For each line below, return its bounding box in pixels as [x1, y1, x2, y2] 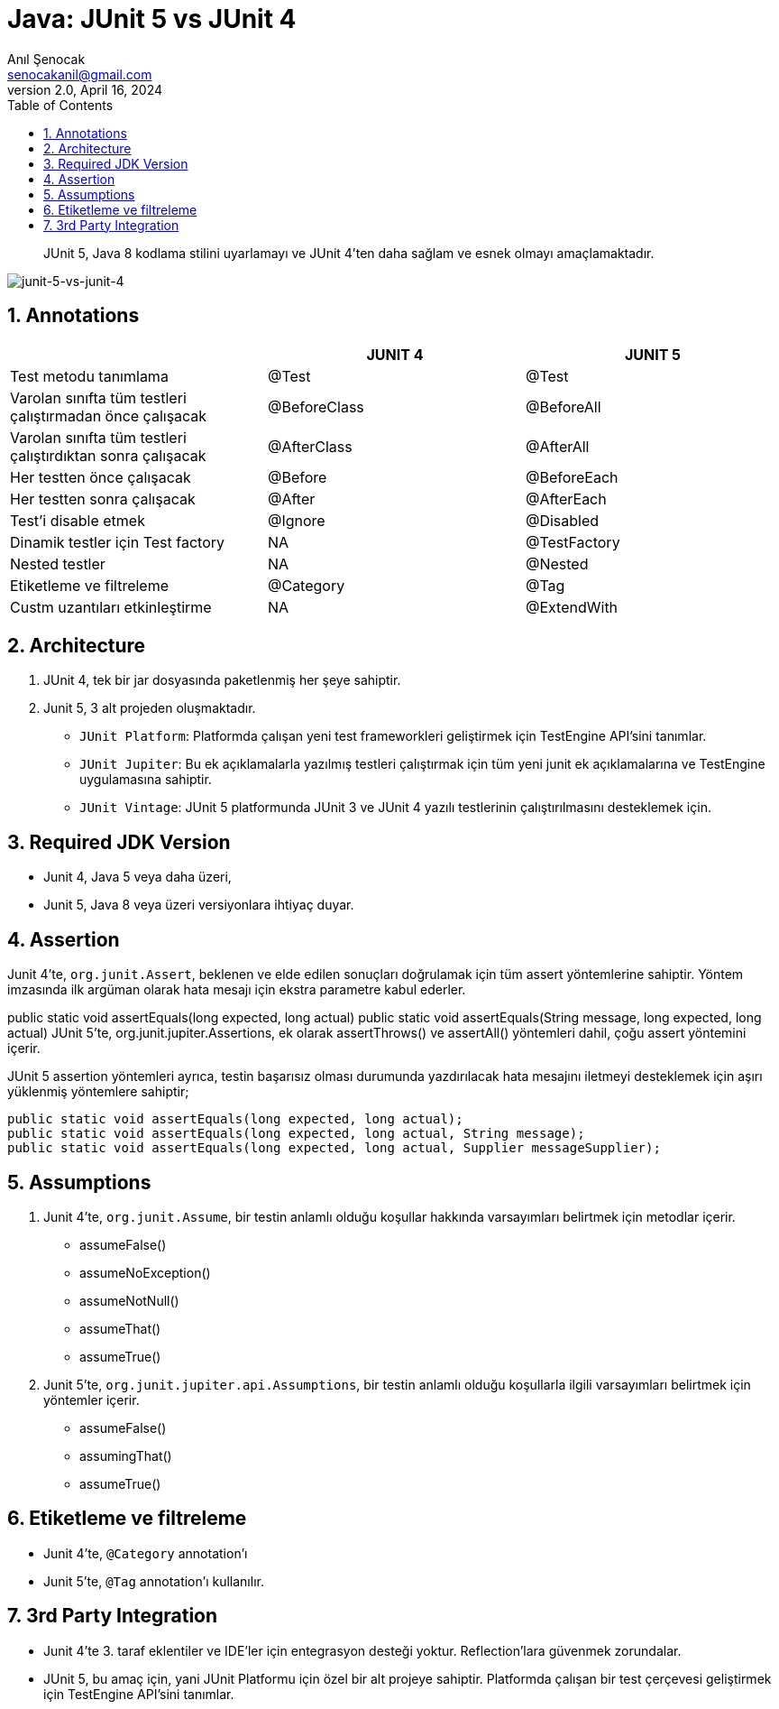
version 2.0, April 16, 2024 [7, 81, 163, 97]
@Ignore [267, 511, 325, 530]
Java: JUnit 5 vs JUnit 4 [7, 4, 297, 34]
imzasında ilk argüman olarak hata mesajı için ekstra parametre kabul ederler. [7, 982, 466, 998]
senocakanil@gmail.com [7, 66, 152, 82]
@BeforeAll [525, 397, 601, 416]
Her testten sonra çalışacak [10, 489, 196, 508]
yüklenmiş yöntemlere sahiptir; [7, 1084, 189, 1100]
